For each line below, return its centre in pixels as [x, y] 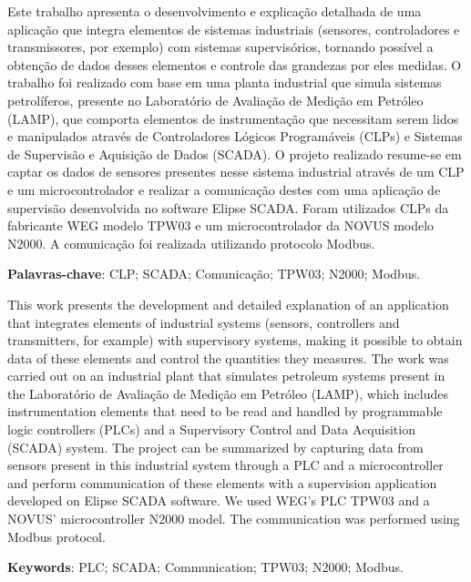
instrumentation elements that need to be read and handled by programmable [225, 411]
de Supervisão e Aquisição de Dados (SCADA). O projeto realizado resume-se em [235, 153]
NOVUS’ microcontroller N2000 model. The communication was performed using [234, 519]
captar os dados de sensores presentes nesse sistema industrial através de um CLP [236, 172]
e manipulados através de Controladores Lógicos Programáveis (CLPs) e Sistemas [235, 136]
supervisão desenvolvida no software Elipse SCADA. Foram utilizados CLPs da [228, 207]
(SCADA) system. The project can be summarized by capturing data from [215, 447]
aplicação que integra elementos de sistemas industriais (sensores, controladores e [234, 29]
